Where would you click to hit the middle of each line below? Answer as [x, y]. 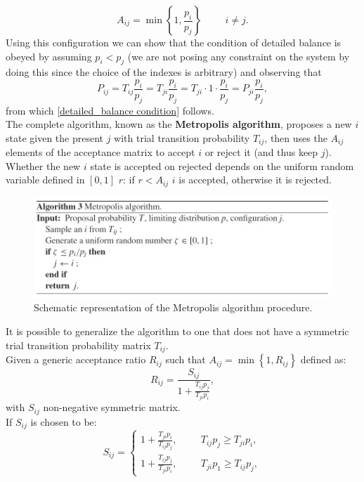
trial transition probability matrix [78, 345]
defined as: [323, 359]
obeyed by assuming [49, 56]
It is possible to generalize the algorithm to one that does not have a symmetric [177, 331]
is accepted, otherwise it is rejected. [255, 180]
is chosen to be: [64, 421]
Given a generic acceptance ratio [76, 359]
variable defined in [45, 180]
